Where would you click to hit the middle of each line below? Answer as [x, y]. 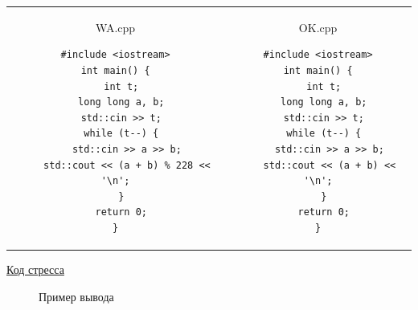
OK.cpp [318, 27]
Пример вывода [76, 296]
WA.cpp [116, 27]
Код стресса [35, 269]
